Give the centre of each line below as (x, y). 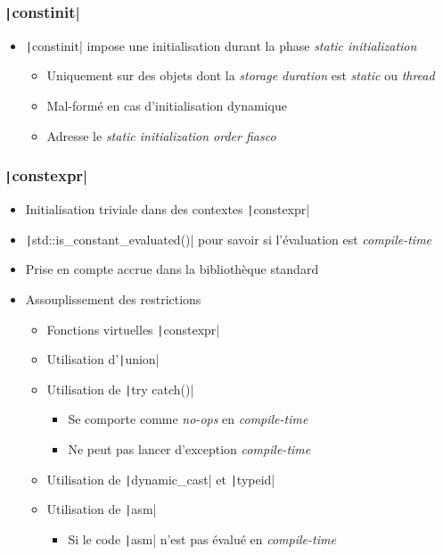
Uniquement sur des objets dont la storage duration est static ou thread (241, 75)
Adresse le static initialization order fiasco (161, 135)
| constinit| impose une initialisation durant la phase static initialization (221, 45)
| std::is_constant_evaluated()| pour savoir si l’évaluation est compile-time (229, 239)
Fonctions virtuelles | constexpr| (133, 329)
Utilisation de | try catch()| (120, 389)
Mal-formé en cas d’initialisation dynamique (167, 106)
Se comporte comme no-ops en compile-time (188, 419)
